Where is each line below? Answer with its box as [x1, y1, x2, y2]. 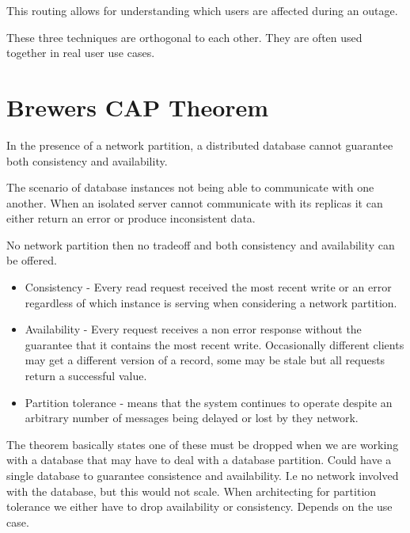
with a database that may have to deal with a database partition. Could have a [6, 451, 392, 468]
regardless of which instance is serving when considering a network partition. [25, 294, 397, 310]
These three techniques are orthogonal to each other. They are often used [6, 29, 363, 45]
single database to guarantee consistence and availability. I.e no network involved [6, 467, 399, 483]
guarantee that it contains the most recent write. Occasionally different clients [25, 336, 404, 352]
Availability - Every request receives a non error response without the [25, 321, 362, 337]
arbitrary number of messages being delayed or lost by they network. [25, 409, 359, 426]
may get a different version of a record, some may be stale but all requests [25, 352, 385, 368]
